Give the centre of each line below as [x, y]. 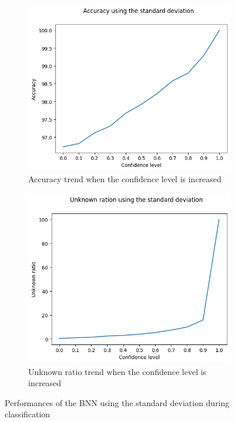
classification [28, 414]
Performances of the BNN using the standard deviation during [117, 402]
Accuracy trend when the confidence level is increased [125, 179]
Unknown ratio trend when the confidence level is [117, 371]
